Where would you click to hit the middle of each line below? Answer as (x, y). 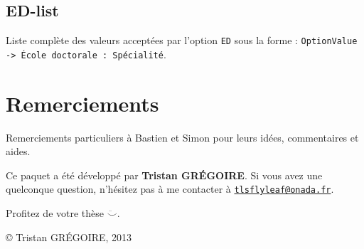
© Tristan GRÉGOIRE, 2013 (69, 237)
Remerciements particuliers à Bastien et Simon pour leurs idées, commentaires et (182, 137)
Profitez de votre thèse (55, 213)
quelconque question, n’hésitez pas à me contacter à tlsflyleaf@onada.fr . (170, 189)
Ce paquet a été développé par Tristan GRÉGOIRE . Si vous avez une (164, 175)
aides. (18, 151)
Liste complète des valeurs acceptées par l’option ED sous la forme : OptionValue (182, 40)
